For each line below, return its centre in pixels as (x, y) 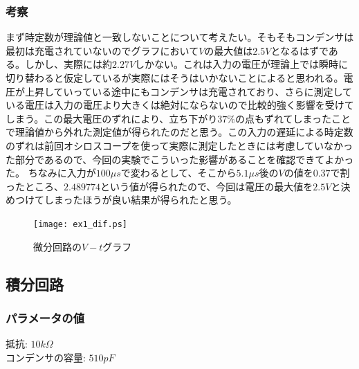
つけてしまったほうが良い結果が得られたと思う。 (126, 200)
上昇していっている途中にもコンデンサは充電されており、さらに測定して (188, 91)
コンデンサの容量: (46, 357)
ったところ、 (35, 186)
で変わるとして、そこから (178, 173)
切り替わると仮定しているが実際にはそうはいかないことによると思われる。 (175, 78)
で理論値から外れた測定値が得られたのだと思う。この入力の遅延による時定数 (179, 132)
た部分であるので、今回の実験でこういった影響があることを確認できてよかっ (180, 159)
